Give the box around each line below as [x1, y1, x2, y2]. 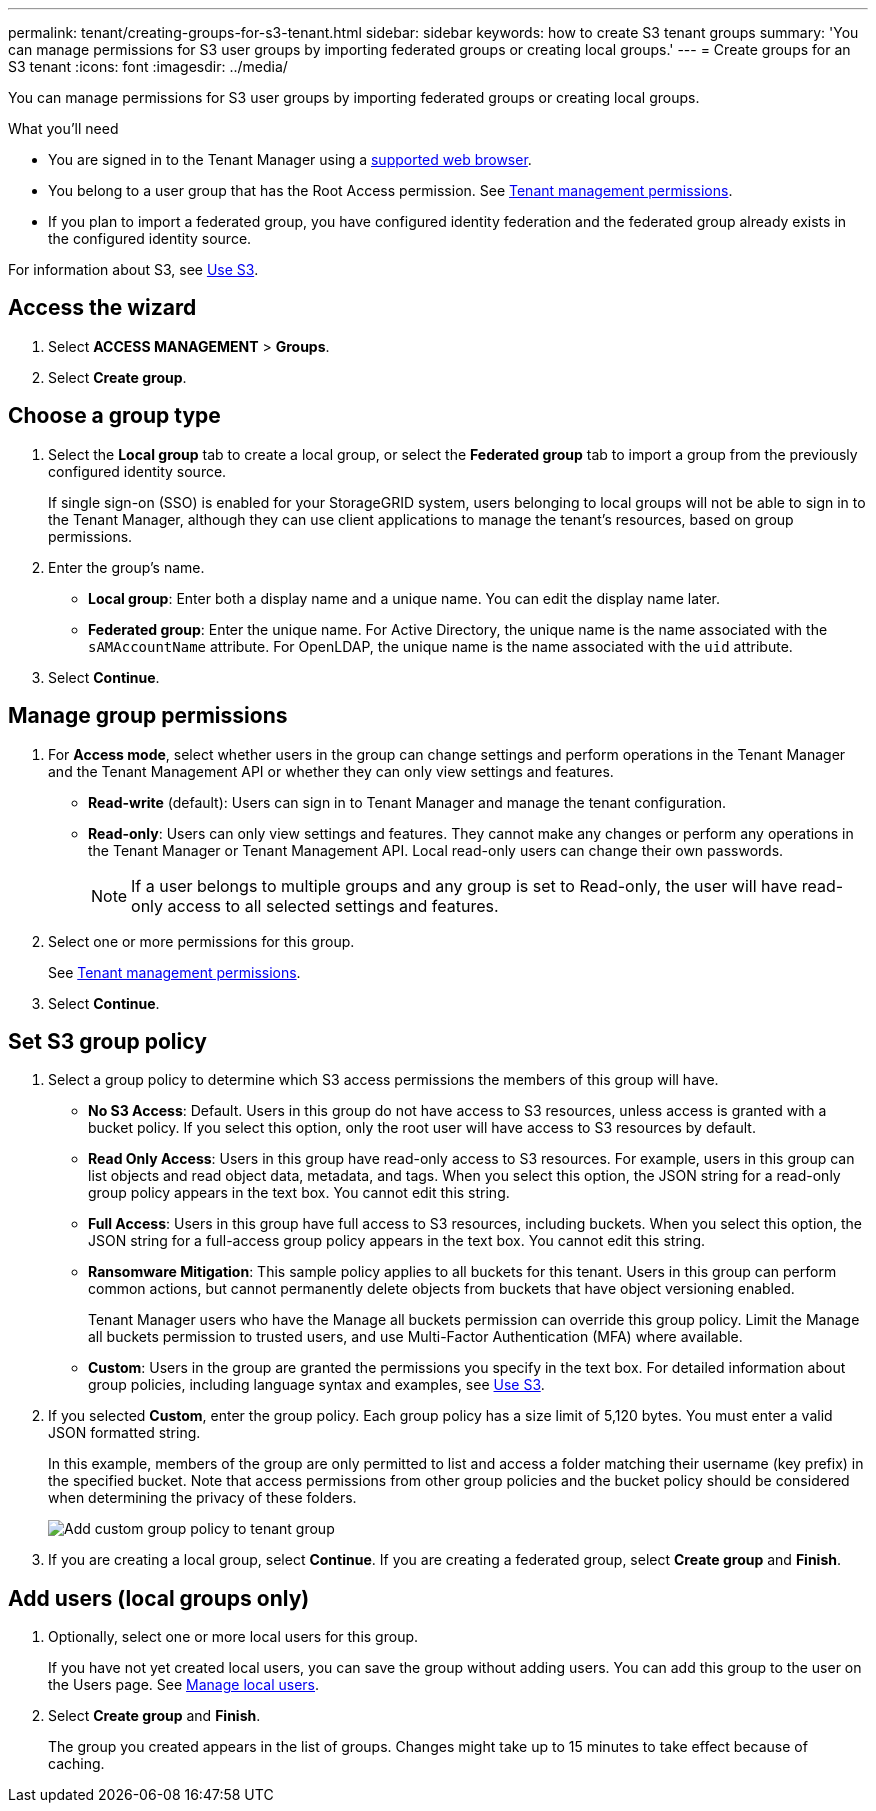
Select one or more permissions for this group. [48, 932, 355, 950]
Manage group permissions [8, 703, 288, 729]
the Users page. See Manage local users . [48, 1676, 320, 1694]
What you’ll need [8, 120, 119, 137]
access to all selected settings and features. [167, 895, 499, 916]
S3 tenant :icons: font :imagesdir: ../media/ [8, 58, 288, 75]
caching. [48, 1755, 105, 1773]
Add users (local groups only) [8, 1585, 310, 1611]
